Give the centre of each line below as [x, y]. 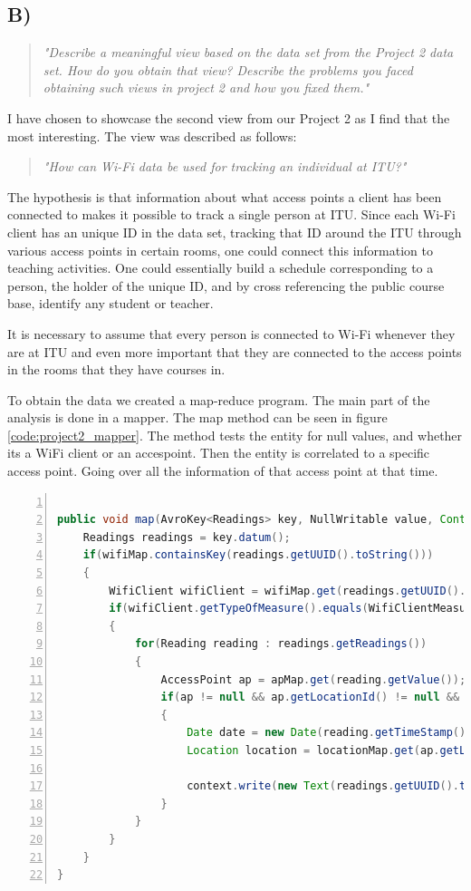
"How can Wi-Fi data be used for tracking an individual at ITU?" [225, 166]
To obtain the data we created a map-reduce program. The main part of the [219, 399]
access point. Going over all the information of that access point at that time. [223, 471]
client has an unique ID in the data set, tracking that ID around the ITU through [235, 232]
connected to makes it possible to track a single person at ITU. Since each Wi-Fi [231, 214]
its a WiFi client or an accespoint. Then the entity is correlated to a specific [219, 453]
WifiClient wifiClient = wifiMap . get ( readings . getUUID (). [288, 591]
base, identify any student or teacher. [111, 303]
